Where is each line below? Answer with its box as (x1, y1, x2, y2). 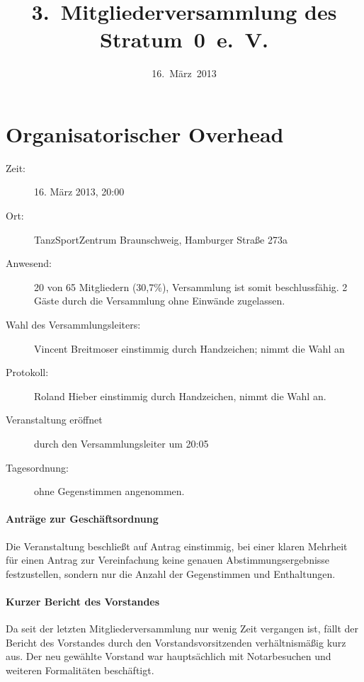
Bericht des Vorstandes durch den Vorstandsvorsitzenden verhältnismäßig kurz (6, 635, 346, 649)
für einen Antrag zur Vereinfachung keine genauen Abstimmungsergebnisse (6, 552, 330, 567)
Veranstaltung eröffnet (6, 412, 103, 427)
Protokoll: (6, 365, 49, 380)
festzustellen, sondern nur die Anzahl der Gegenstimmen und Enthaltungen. (6, 566, 336, 581)
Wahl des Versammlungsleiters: (6, 317, 141, 331)
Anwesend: (6, 256, 52, 271)
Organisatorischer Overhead (6, 119, 284, 148)
